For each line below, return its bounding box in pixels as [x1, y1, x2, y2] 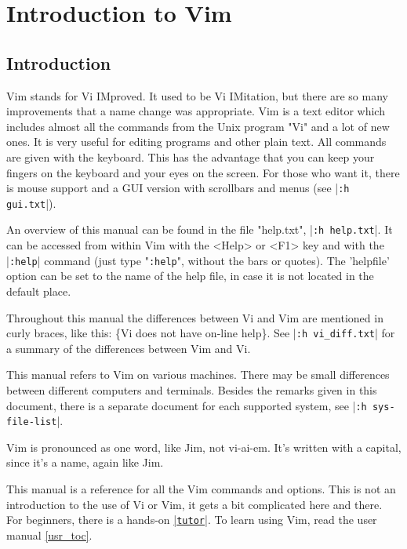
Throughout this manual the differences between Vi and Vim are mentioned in [6, 309, 383, 325]
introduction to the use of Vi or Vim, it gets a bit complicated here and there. [6, 496, 383, 512]
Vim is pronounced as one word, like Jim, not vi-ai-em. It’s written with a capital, [6, 438, 402, 455]
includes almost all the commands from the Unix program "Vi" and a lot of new [6, 118, 390, 134]
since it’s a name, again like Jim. [6, 454, 164, 471]
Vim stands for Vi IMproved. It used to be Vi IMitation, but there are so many [6, 87, 388, 104]
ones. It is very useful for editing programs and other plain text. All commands [6, 133, 387, 150]
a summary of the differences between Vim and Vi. [6, 340, 251, 356]
